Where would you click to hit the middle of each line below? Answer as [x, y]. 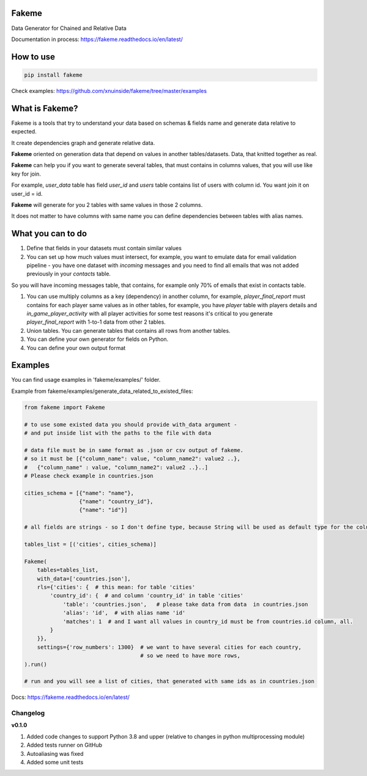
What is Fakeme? [45, 108]
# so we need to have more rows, [191, 656]
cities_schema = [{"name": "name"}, [79, 493]
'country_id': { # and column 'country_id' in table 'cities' [147, 596]
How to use [33, 57]
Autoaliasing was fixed [55, 753]
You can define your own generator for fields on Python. [98, 339]
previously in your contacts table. [69, 274]
